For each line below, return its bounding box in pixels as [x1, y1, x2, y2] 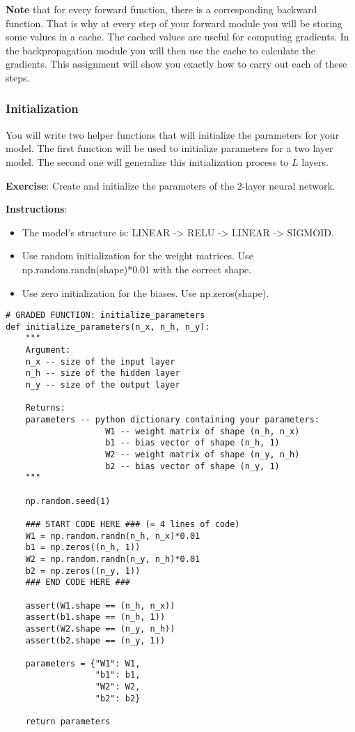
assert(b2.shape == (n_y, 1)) [25, 635, 166, 646]
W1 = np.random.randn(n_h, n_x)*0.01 [25, 531, 200, 541]
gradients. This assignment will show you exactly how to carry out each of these [6, 56, 347, 71]
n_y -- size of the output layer [25, 380, 180, 390]
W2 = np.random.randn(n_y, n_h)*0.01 [25, 554, 200, 564]
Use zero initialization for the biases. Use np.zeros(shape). [22, 285, 269, 300]
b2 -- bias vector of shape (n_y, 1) [105, 461, 280, 471]
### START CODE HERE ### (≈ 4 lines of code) [25, 519, 240, 529]
